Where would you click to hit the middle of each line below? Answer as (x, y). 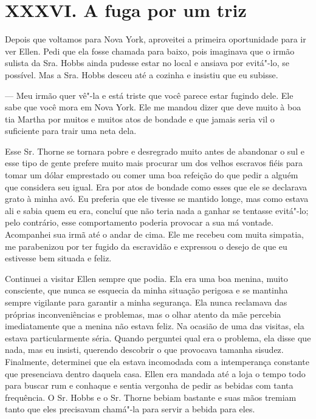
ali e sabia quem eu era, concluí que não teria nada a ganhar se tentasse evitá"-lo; (157, 210)
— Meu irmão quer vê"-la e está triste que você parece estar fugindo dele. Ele (149, 95)
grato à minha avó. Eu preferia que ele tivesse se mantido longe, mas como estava (157, 199)
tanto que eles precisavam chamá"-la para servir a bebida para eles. (130, 409)
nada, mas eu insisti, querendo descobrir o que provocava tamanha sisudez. (144, 350)
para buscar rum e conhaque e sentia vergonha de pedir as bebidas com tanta (149, 385)
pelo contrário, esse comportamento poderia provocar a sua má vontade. (139, 222)
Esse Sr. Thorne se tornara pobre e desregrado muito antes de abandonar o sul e (155, 151)
